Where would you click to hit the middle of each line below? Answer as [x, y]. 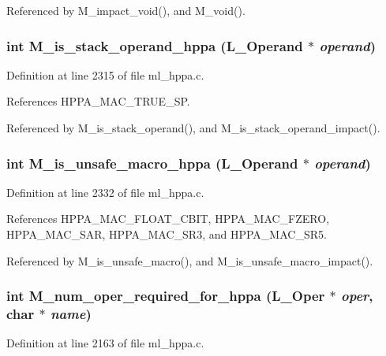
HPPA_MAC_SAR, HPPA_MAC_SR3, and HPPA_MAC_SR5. [167, 234]
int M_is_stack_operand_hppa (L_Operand [155, 45]
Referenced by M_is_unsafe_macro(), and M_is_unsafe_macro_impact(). [190, 260]
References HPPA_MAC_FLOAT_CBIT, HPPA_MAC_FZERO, [168, 219]
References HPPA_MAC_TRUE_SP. [98, 101]
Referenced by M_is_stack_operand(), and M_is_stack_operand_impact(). [193, 128]
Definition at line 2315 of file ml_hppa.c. [105, 74]
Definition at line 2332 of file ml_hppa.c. [105, 192]
